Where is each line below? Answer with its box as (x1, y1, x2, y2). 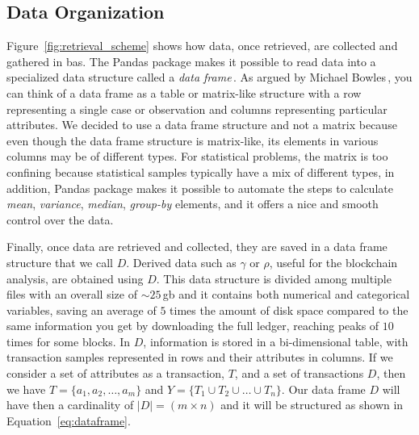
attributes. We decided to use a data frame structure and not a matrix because (6, 116, 397, 133)
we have (6, 380, 46, 397)
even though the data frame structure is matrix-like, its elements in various (6, 132, 379, 148)
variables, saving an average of (6, 301, 157, 318)
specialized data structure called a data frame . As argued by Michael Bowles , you (6, 69, 413, 86)
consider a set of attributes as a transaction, (6, 365, 224, 382)
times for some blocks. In (6, 333, 131, 349)
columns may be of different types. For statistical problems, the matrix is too (6, 148, 388, 165)
